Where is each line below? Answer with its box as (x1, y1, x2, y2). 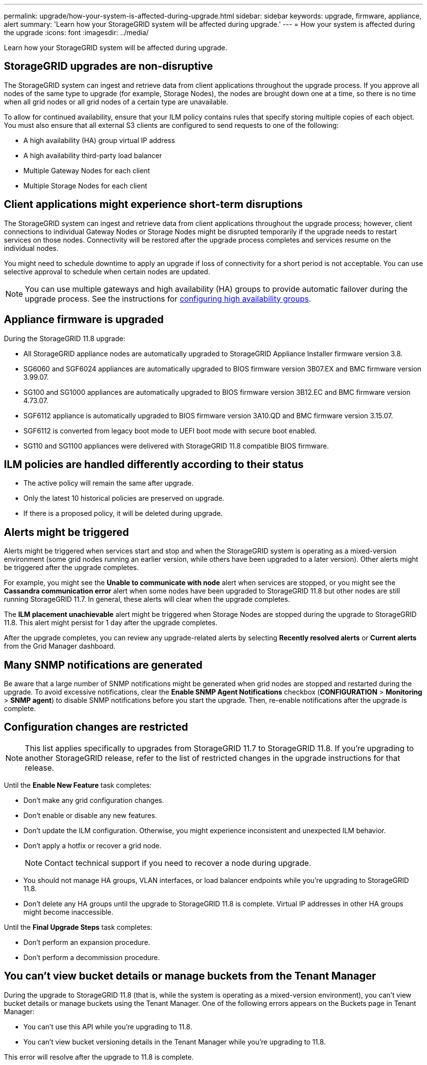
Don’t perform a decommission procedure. (23, 953, 160, 962)
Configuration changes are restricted (4, 721, 188, 734)
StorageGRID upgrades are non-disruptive (4, 60, 213, 73)
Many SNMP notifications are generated (4, 658, 203, 671)
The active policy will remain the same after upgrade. (23, 479, 194, 488)
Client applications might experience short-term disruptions (4, 198, 303, 211)
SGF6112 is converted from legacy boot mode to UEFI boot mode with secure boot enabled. (23, 426, 317, 435)
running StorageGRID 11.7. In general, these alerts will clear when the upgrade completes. (4, 595, 290, 604)
